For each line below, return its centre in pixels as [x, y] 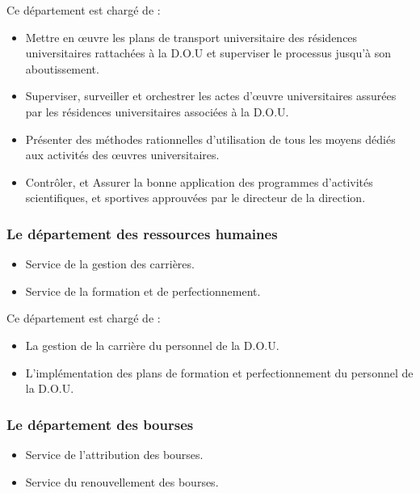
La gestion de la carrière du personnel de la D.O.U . [152, 345]
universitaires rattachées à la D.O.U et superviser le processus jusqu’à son [208, 53]
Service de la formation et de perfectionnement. [143, 291]
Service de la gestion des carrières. [110, 264]
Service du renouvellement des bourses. [122, 481]
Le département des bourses [100, 424]
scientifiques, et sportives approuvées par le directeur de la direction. [195, 198]
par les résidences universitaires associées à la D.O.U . [157, 111]
